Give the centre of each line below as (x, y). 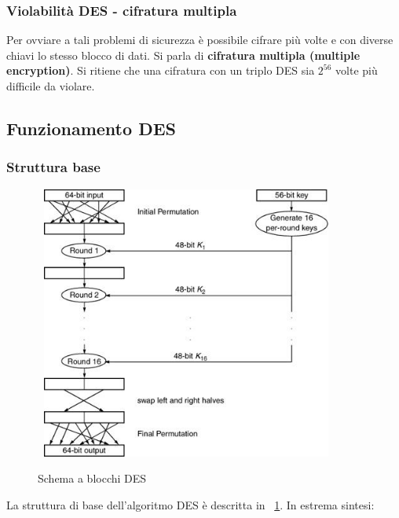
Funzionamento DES (91, 128)
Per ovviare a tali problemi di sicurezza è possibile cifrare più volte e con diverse (200, 40)
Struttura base (53, 167)
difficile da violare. (51, 86)
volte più (357, 70)
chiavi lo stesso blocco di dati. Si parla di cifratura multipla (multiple (183, 55)
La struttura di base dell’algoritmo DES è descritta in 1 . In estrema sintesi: (190, 504)
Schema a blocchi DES (92, 478)
